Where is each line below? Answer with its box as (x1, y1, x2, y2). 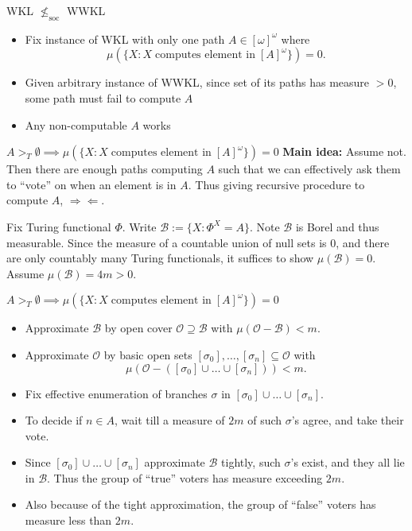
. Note (249, 218, 280, 234)
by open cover (104, 320, 173, 336)
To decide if (25, 412, 83, 428)
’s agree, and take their (291, 412, 404, 428)
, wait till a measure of (115, 412, 225, 428)
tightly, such (221, 454, 281, 471)
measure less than (25, 512, 112, 529)
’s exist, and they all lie (290, 454, 405, 471)
